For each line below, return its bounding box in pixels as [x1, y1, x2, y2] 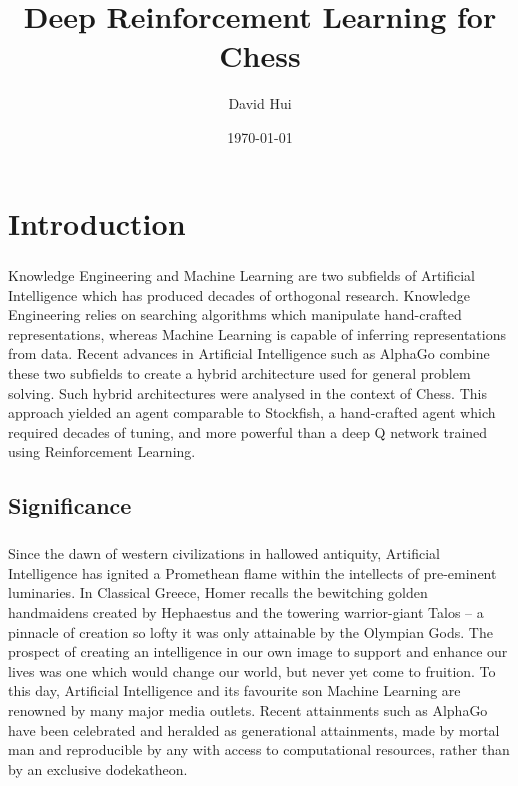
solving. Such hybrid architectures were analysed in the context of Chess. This [8, 382, 487, 403]
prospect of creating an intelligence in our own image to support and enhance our [8, 641, 508, 662]
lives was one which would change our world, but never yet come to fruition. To [8, 660, 496, 681]
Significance [8, 490, 132, 521]
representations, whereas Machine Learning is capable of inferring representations [8, 323, 506, 344]
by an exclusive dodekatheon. [8, 758, 188, 779]
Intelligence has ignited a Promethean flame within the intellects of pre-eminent [8, 562, 497, 583]
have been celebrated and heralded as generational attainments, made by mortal [8, 719, 500, 740]
